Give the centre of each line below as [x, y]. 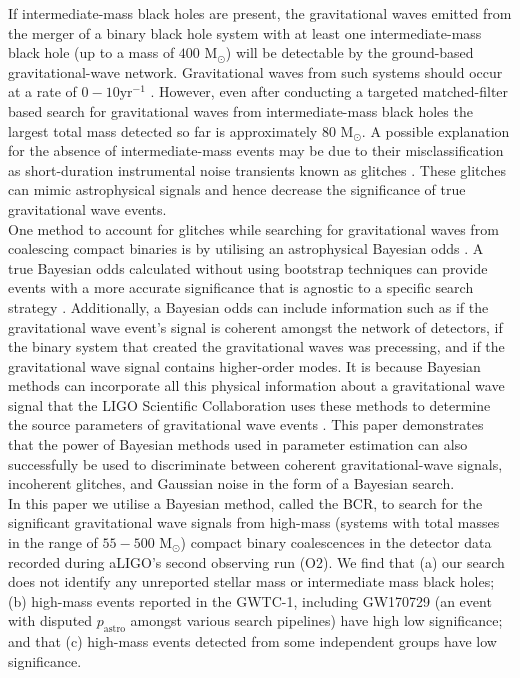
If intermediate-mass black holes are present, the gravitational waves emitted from [260, 13]
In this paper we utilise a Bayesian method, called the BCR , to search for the [245, 502]
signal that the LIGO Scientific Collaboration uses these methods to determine [249, 404]
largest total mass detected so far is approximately [163, 130]
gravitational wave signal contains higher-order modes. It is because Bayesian [244, 365]
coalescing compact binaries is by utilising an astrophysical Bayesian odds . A [246, 248]
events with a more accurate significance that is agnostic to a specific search [241, 287]
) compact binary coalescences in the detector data [336, 542]
